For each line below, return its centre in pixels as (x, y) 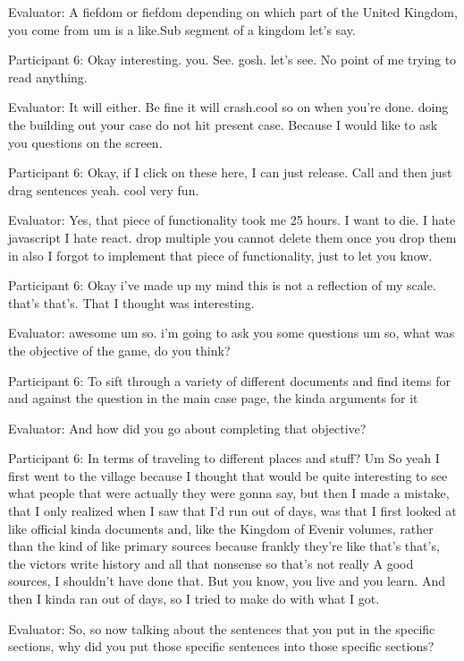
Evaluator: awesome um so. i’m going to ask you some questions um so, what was (232, 333)
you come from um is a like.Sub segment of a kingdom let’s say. (182, 29)
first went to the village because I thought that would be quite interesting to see (228, 475)
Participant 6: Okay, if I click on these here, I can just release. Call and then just (230, 172)
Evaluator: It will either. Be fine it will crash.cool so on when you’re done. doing (228, 107)
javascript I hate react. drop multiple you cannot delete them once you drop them (232, 237)
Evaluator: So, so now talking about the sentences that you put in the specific (222, 628)
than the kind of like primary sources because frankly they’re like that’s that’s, (224, 546)
